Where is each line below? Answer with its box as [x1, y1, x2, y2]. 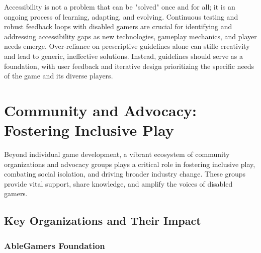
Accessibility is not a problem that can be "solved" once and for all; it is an [4, 2, 235, 12]
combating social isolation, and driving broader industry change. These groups [4, 168, 246, 179]
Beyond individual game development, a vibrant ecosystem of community [4, 149, 230, 159]
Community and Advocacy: [4, 100, 197, 120]
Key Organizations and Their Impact [4, 213, 201, 228]
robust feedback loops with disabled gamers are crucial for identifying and [4, 21, 232, 32]
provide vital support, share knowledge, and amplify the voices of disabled [4, 178, 233, 189]
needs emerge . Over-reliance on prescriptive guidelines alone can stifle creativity [4, 41, 250, 51]
